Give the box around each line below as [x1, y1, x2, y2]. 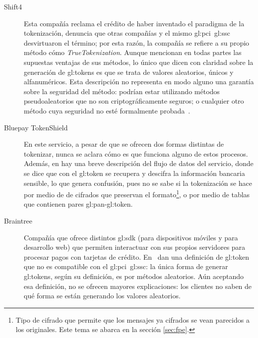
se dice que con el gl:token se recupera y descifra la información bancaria [24, 168, 245, 178]
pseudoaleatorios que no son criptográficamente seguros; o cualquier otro [24, 96, 244, 106]
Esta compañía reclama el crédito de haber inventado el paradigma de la [24, 18, 245, 28]
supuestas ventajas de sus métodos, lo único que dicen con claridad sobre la [24, 56, 254, 67]
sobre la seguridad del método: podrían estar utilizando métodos [24, 86, 220, 96]
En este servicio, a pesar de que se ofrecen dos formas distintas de [24, 139, 224, 149]
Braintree [4, 215, 33, 225]
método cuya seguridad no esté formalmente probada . [24, 105, 191, 115]
